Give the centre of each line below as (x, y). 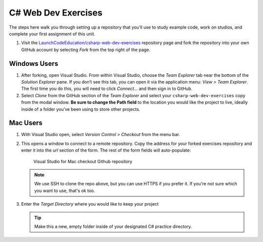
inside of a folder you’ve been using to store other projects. (81, 109)
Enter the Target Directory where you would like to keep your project (90, 204)
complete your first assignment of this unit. (52, 34)
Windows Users (34, 63)
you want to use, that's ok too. (65, 190)
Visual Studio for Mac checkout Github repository (83, 161)
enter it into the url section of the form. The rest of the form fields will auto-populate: (106, 150)
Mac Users (26, 123)
